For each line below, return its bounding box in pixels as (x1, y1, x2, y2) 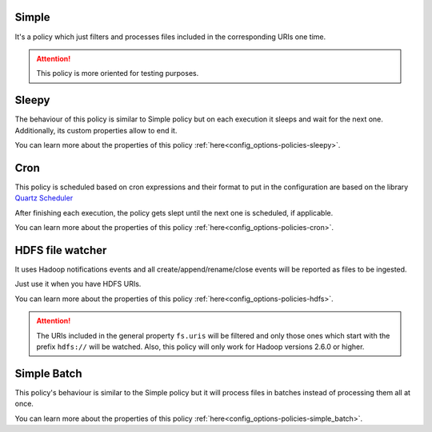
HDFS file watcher (14, 244, 107, 257)
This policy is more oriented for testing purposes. (36, 69, 199, 78)
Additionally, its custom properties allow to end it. (14, 125, 178, 135)
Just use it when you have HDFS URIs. (14, 279, 142, 289)
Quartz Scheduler (14, 193, 74, 203)
